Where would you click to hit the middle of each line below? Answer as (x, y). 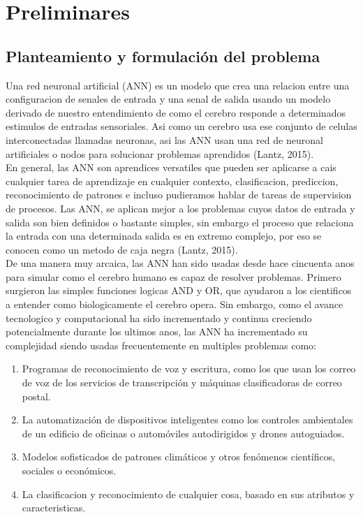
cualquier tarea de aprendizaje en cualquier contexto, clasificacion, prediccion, (172, 181)
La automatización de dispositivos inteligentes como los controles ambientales (187, 420)
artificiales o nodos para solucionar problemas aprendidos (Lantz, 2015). (160, 153)
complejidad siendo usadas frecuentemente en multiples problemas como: (161, 345)
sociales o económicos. (69, 471)
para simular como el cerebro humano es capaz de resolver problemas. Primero (173, 276)
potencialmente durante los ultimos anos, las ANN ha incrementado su (157, 332)
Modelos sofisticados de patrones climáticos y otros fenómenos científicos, (179, 457)
